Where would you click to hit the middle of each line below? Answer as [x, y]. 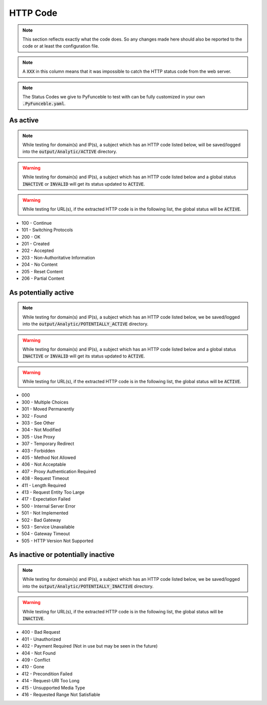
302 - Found [34, 416]
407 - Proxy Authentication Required [59, 471]
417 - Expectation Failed [46, 499]
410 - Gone [33, 667]
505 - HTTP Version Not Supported [57, 541]
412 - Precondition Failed [47, 674]
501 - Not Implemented [45, 513]
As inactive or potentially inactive [62, 555]
